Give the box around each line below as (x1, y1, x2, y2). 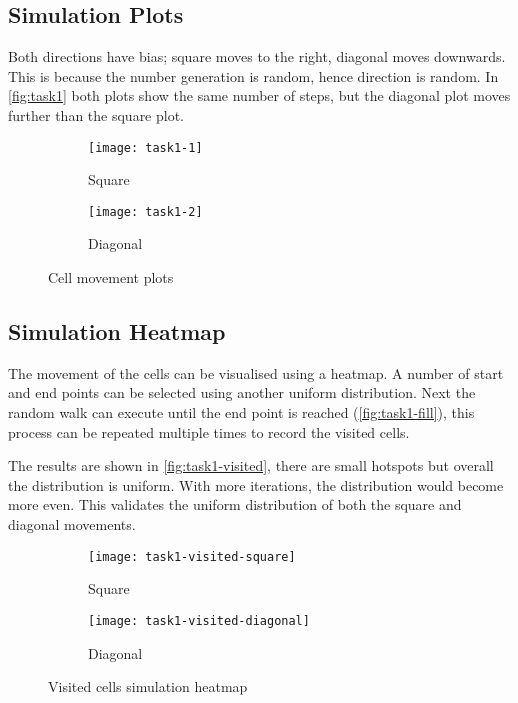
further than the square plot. (8, 104, 185, 125)
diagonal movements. (8, 514, 136, 535)
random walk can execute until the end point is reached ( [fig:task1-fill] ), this (8, 402, 475, 423)
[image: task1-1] (88, 140, 203, 155)
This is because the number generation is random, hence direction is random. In (8, 65, 499, 86)
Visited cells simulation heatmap (48, 676, 248, 697)
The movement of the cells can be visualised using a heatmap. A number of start (8, 362, 504, 383)
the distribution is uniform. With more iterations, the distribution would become (8, 474, 504, 495)
